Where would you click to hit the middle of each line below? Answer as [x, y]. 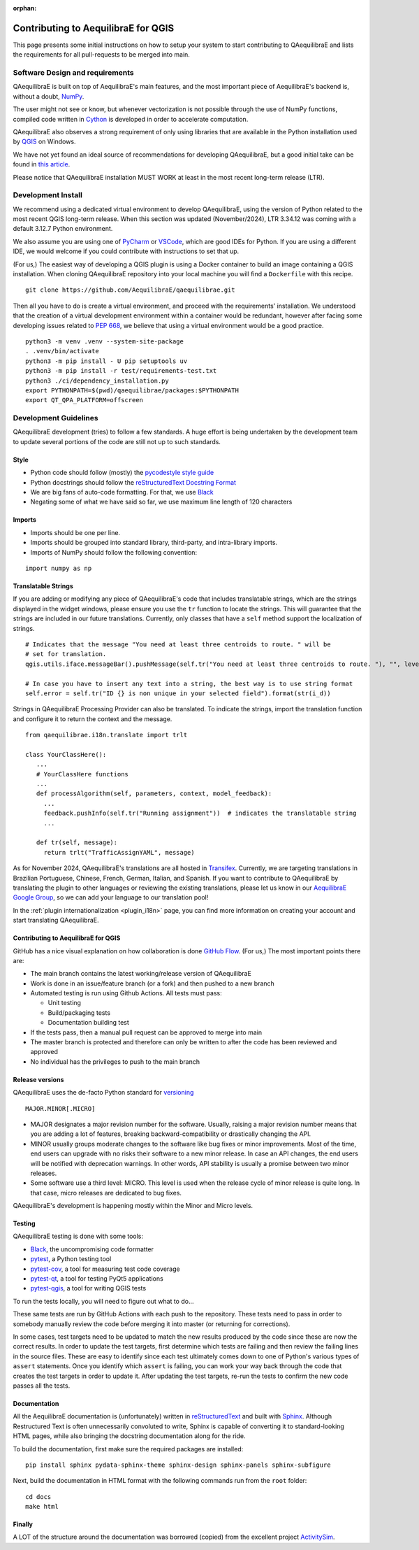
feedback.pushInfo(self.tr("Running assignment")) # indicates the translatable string [200, 813]
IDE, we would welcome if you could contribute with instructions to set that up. [126, 251]
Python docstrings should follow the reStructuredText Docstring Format [133, 482]
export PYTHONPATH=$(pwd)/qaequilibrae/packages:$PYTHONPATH [132, 390]
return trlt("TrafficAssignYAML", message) [119, 852]
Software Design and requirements [73, 73]
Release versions [38, 1079]
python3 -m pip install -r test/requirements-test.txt [121, 371]
